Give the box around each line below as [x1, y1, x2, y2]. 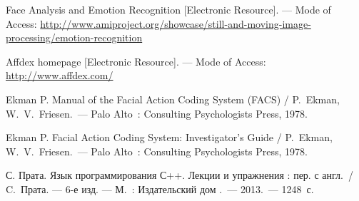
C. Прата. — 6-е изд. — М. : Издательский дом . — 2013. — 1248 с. [6, 181, 314, 196]
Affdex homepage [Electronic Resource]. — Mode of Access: [6, 53, 266, 68]
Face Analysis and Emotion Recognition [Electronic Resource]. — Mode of [6, 2, 331, 16]
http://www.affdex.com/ [6, 68, 113, 83]
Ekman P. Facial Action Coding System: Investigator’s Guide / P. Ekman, [6, 130, 333, 145]
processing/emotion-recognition [6, 30, 143, 45]
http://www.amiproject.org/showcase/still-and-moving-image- [40, 16, 311, 31]
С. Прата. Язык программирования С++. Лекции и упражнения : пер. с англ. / [6, 167, 353, 182]
